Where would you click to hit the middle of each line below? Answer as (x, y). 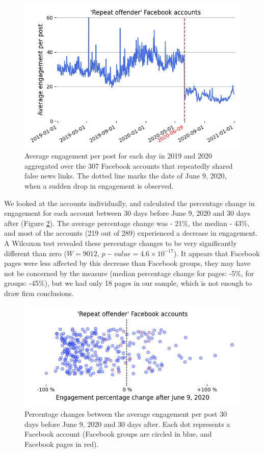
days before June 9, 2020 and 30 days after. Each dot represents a (127, 424)
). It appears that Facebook (217, 253)
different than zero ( (35, 253)
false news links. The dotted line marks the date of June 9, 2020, (126, 176)
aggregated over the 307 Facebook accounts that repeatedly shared (129, 165)
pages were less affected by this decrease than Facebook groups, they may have (127, 263)
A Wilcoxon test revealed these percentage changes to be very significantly (121, 243)
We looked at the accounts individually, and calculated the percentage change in (129, 203)
